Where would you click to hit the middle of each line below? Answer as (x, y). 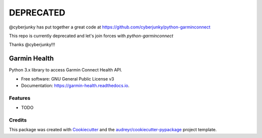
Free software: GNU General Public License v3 (68, 79)
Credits (18, 120)
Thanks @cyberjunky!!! (32, 45)
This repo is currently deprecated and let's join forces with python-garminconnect (91, 36)
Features (20, 98)
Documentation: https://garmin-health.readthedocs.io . (75, 86)
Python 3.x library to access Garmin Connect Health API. (65, 70)
